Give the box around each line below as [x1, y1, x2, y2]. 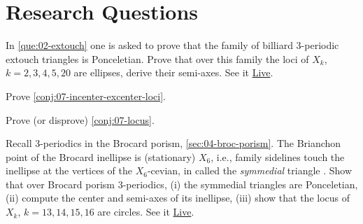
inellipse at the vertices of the [6, 163, 133, 178]
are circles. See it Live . [97, 204, 194, 219]
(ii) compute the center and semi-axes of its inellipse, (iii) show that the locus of [6, 190, 350, 205]
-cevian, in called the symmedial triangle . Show [147, 163, 353, 178]
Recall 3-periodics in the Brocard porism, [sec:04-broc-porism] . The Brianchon [6, 136, 341, 150]
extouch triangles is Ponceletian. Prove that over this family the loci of [6, 51, 309, 66]
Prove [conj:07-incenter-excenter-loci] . [6, 88, 166, 103]
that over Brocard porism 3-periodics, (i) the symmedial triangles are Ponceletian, [6, 176, 358, 191]
